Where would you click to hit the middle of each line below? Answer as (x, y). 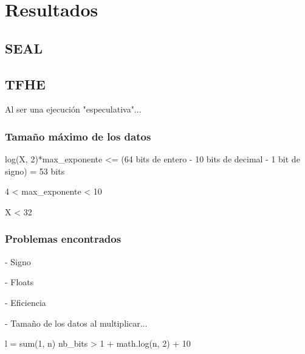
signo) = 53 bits (35, 171)
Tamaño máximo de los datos (78, 136)
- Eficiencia (26, 302)
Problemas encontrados (63, 239)
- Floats (19, 282)
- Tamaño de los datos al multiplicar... (76, 323)
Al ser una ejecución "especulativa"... (73, 109)
